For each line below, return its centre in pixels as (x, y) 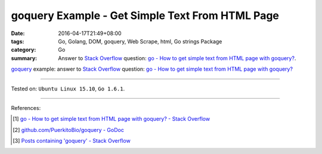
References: (26, 108)
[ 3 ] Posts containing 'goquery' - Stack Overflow (72, 141)
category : (24, 50)
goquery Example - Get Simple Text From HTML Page (145, 15)
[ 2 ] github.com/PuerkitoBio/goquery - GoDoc (69, 130)
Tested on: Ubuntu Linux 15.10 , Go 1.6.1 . (68, 89)
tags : (18, 41)
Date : (18, 33)
